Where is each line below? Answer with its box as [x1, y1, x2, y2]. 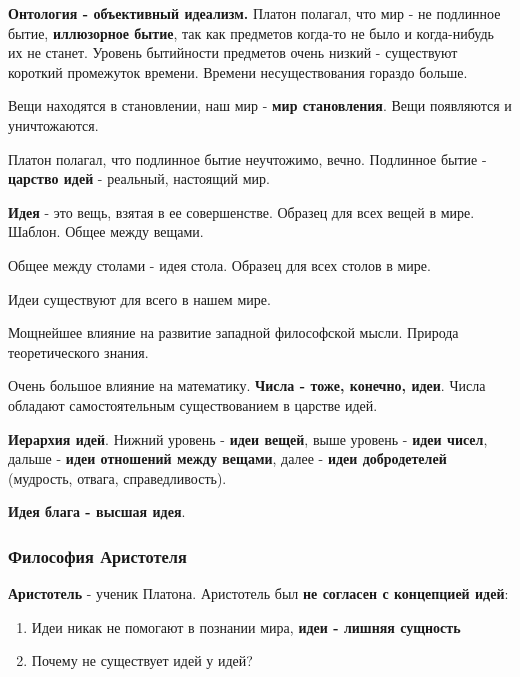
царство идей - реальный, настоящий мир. [8, 168, 270, 189]
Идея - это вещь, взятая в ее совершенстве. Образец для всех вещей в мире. [8, 201, 475, 222]
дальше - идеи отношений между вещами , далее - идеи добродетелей [8, 448, 447, 469]
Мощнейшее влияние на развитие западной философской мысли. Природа [8, 322, 459, 343]
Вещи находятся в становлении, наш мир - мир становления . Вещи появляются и [8, 95, 512, 116]
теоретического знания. [8, 341, 149, 362]
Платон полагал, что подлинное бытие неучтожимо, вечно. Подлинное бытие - [8, 148, 487, 169]
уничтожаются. [8, 114, 99, 135]
